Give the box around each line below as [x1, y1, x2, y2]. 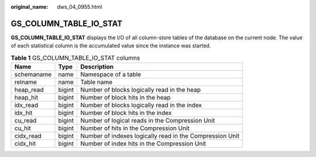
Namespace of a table [80, 70, 142, 78]
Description [80, 63, 114, 71]
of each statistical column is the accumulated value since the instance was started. [11, 42, 211, 49]
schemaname [14, 70, 52, 78]
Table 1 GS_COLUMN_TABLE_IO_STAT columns [11, 53, 140, 62]
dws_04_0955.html [57, 4, 102, 10]
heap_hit [14, 94, 38, 102]
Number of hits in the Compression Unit [80, 124, 190, 132]
